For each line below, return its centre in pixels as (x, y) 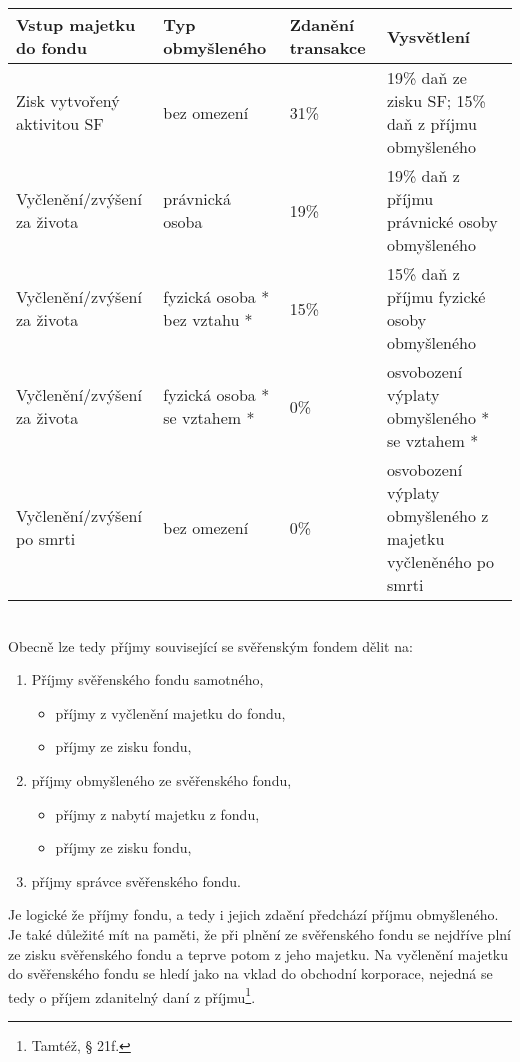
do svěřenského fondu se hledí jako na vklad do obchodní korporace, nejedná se (250, 973)
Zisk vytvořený (68, 100)
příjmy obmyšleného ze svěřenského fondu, (161, 779)
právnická (197, 198)
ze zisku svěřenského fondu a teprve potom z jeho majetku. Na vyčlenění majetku (258, 953)
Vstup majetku (76, 24)
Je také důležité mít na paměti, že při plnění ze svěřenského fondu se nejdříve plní (259, 933)
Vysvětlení (428, 36)
